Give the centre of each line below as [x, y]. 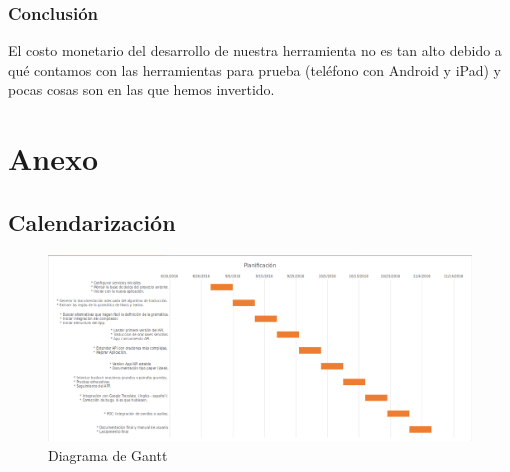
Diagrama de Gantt [108, 454]
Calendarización [92, 221]
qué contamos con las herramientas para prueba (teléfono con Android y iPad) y [254, 69]
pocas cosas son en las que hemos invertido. [141, 89]
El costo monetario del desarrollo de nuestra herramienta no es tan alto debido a [255, 50]
